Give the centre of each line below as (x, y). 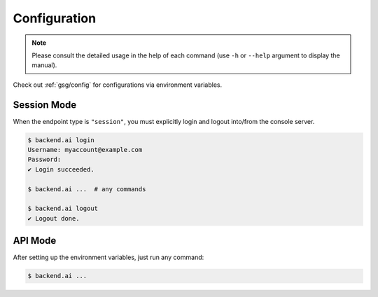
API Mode (35, 241)
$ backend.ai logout (63, 209)
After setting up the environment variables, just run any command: (108, 257)
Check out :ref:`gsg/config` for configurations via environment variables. (118, 85)
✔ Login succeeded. (61, 169)
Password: (44, 160)
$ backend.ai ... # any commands (87, 189)
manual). (44, 65)
